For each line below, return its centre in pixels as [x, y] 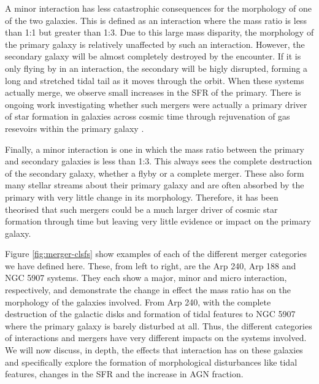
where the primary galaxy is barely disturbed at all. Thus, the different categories [159, 325]
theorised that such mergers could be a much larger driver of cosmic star [141, 209]
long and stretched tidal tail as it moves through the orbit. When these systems [155, 80]
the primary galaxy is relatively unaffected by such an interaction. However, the [155, 44]
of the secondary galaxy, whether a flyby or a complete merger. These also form [155, 173]
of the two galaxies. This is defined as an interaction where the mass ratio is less [156, 20]
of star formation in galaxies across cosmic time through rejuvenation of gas [148, 116]
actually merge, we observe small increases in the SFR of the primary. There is [153, 92]
